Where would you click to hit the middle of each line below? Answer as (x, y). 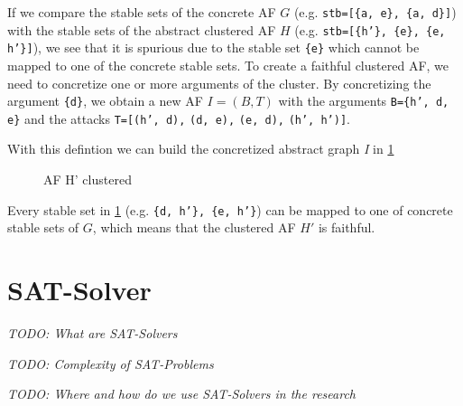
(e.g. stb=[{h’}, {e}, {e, (370, 29)
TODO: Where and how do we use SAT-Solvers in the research (181, 394)
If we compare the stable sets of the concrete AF (142, 12)
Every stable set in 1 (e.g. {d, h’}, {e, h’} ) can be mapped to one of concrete (230, 209)
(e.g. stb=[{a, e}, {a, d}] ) (375, 12)
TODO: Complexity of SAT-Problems (111, 363)
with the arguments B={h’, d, (364, 101)
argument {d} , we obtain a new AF (105, 101)
